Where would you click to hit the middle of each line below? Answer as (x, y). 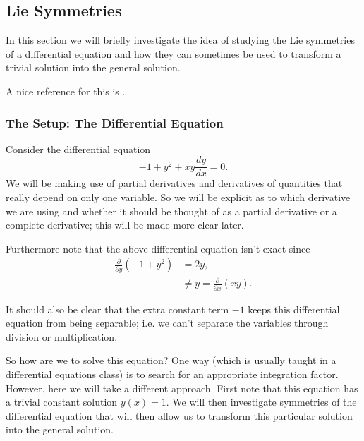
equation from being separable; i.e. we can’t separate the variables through (167, 323)
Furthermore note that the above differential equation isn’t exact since (158, 248)
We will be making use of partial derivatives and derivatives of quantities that (174, 183)
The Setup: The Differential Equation (115, 122)
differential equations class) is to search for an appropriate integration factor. (172, 374)
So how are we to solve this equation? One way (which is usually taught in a (171, 360)
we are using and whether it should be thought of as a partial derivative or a (171, 211)
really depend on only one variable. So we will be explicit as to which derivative (178, 197)
